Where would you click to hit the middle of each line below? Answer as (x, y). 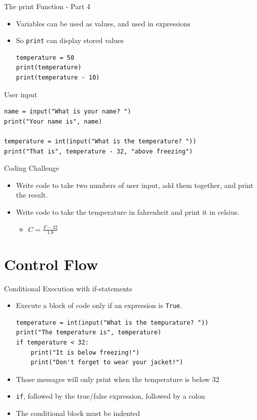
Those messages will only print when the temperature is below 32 (118, 379)
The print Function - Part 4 (47, 6)
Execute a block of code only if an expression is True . (99, 305)
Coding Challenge (32, 168)
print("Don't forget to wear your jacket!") (107, 362)
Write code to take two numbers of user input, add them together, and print (135, 185)
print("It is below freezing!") (85, 352)
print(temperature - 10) (58, 78)
